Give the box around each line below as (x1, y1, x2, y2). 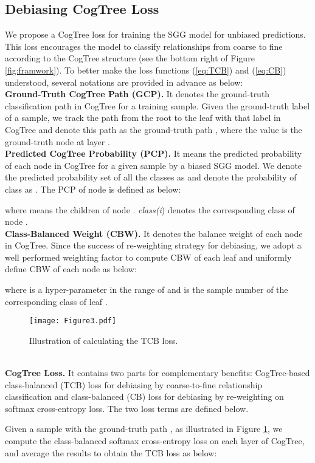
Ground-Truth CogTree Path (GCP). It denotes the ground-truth (5, 87, 270, 100)
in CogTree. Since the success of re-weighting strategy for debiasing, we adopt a (5, 239, 302, 252)
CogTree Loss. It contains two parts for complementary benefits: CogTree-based (5, 366, 310, 379)
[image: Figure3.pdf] (29, 317, 117, 326)
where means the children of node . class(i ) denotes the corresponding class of (5, 203, 295, 216)
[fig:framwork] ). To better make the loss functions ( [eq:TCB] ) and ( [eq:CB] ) (5, 63, 286, 76)
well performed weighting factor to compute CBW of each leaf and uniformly (5, 250, 292, 263)
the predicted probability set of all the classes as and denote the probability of (5, 171, 297, 183)
